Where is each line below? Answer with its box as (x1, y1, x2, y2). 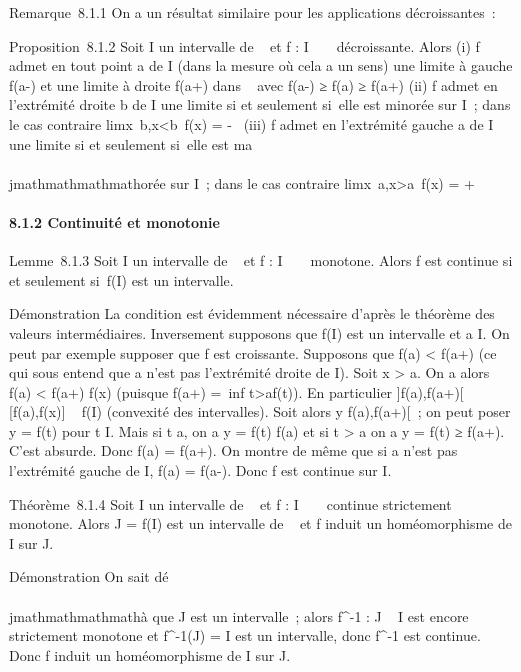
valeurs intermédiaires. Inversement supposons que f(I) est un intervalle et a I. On (9, 322, 510, 343)
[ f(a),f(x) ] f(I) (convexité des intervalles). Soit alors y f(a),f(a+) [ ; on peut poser (9, 401, 511, 422)
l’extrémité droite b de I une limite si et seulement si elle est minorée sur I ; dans (9, 94, 511, 115)
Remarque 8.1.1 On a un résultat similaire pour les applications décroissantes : (9, 2, 496, 22)
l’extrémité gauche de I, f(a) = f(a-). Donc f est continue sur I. (9, 460, 392, 481)
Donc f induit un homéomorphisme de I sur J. (9, 644, 291, 665)
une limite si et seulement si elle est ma (9, 133, 253, 154)
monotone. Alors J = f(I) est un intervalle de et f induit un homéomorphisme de (9, 513, 512, 534)
